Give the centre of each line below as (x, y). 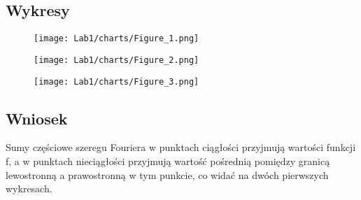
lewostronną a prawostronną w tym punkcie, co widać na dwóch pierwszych (167, 174)
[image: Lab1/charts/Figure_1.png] (116, 39)
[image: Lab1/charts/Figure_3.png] (116, 81)
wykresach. (29, 188)
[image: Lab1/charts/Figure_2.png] (116, 60)
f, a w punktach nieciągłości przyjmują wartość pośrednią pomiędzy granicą (168, 160)
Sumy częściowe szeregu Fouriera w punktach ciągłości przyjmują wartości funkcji (181, 147)
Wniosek (37, 118)
